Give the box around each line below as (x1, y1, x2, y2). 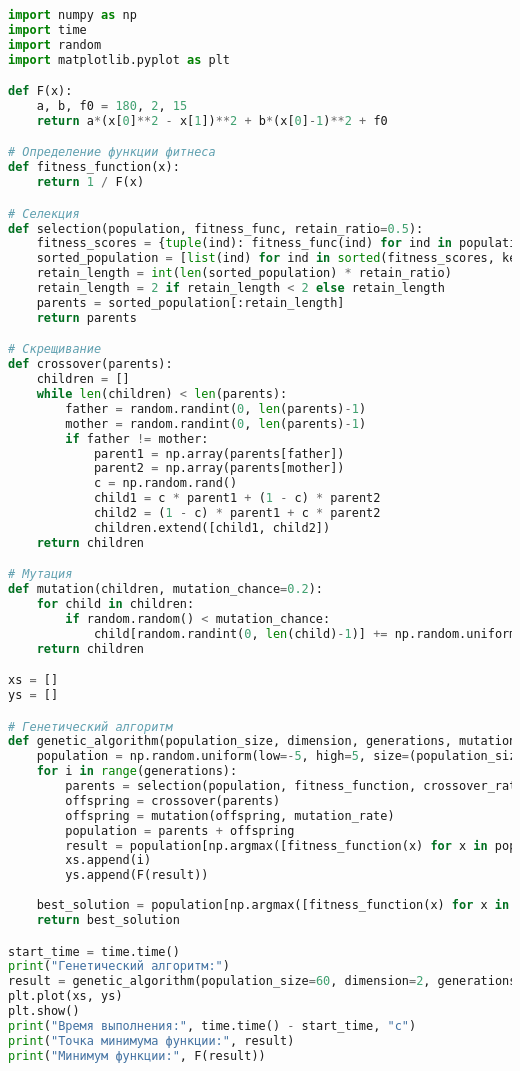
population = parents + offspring (65, 823, 295, 838)
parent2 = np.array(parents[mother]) (93, 461, 345, 476)
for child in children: (36, 597, 195, 612)
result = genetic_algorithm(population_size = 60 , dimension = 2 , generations (8, 974, 517, 989)
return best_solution (36, 912, 180, 927)
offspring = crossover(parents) (65, 793, 281, 808)
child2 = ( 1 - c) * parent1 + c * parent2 (93, 506, 381, 520)
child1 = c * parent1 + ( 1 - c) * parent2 (93, 491, 381, 506)
